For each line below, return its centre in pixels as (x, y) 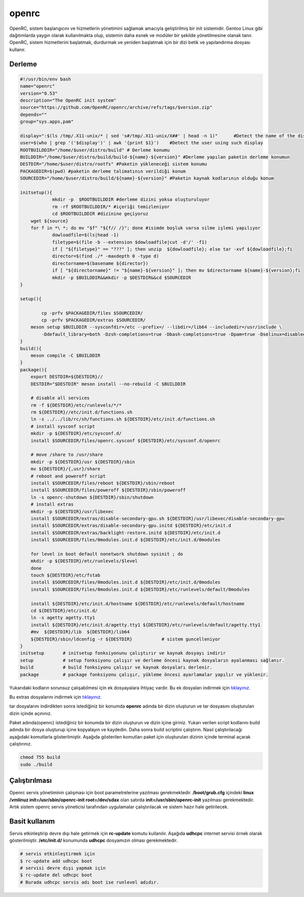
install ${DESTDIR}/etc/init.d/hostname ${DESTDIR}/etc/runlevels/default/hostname (138, 603)
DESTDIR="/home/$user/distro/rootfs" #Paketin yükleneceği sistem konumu (113, 164)
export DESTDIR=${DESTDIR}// (67, 377)
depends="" (33, 114)
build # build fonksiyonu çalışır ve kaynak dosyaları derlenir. (116, 668)
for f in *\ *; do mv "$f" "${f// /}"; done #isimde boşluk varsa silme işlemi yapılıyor (146, 228)
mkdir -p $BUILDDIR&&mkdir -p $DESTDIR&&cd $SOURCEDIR (122, 278)
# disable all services (60, 398)
